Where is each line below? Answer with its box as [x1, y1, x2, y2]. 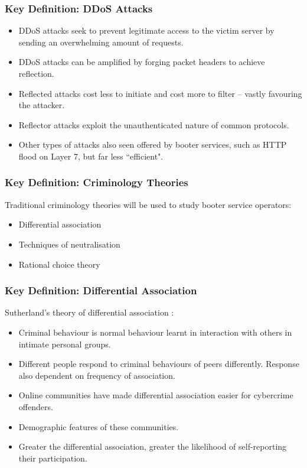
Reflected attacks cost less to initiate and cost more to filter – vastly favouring [18, 87, 302, 99]
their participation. [18, 451, 87, 464]
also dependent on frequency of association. [18, 369, 175, 381]
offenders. [18, 400, 53, 412]
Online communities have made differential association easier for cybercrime [18, 389, 293, 401]
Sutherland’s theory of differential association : [5, 306, 174, 318]
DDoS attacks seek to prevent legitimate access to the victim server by [18, 24, 275, 37]
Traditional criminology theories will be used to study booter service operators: [5, 198, 292, 210]
